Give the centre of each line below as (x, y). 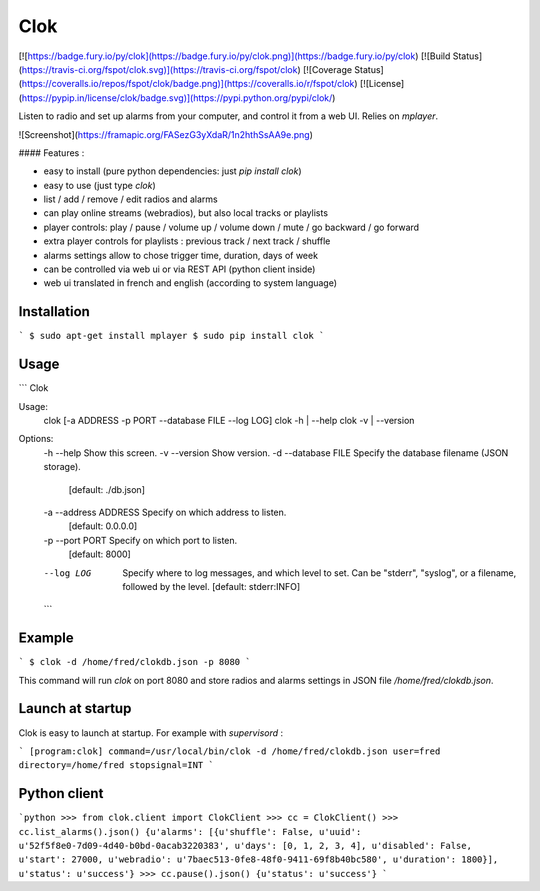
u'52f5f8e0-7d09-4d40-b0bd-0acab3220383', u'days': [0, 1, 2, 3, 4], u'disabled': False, (245, 845)
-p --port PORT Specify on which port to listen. (140, 540)
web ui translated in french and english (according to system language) (190, 283)
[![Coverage (327, 69)
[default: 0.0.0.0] (103, 526)
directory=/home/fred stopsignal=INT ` (116, 765)
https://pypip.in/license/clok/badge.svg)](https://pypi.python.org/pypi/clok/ (177, 97)
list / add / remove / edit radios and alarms (131, 199)
